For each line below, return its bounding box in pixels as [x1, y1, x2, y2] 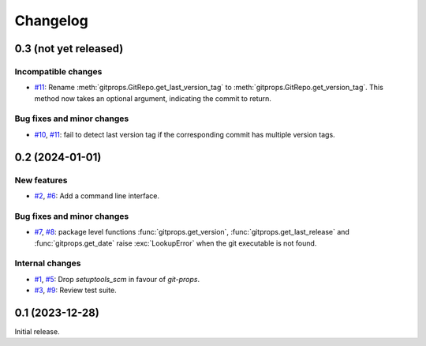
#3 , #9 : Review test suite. [34, 285, 118, 295]
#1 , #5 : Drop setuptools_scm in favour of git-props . [34, 274, 200, 284]
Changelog [14, 12, 88, 29]
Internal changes [14, 258, 81, 269]
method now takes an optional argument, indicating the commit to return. [34, 93, 272, 103]
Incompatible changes [14, 66, 103, 77]
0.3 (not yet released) [14, 42, 124, 55]
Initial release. [14, 326, 60, 336]
